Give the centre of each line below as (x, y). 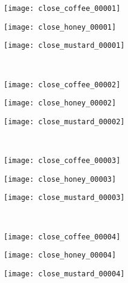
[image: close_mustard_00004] (64, 274)
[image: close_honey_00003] (60, 179)
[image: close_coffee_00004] (62, 237)
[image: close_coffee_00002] (62, 85)
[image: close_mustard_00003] (64, 198)
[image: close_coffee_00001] (62, 8)
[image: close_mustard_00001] (64, 46)
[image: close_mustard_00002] (64, 122)
